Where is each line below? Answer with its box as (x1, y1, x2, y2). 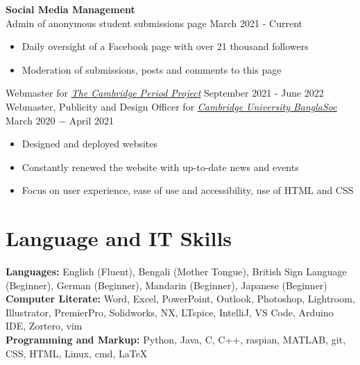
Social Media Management (6, 2, 135, 16)
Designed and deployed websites (22, 136, 158, 151)
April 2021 (69, 113, 114, 127)
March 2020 (6, 113, 55, 127)
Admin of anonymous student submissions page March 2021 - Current (6, 15, 302, 30)
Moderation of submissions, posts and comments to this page (22, 62, 282, 76)
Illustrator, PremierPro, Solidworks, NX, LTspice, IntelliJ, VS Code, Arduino (6, 305, 334, 319)
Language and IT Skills (6, 224, 232, 252)
